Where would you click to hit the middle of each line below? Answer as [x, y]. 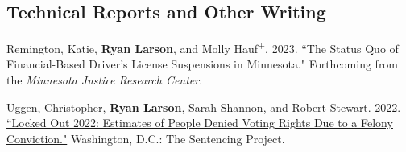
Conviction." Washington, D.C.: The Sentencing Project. [146, 138]
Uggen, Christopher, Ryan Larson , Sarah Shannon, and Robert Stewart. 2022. [204, 107]
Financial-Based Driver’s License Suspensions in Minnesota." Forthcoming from [203, 64]
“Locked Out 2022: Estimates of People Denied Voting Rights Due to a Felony [200, 123]
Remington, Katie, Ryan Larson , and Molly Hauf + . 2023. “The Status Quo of [203, 47]
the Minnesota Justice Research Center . [105, 80]
